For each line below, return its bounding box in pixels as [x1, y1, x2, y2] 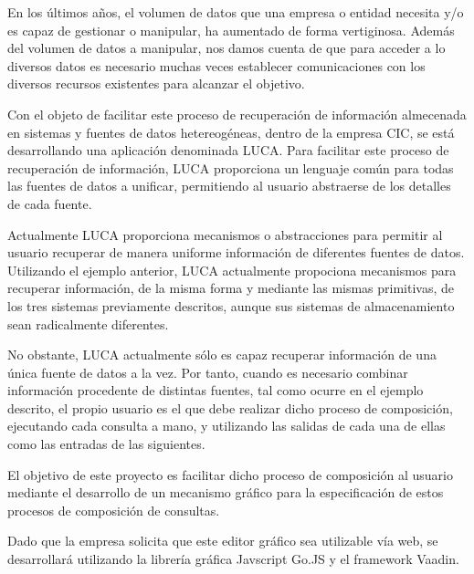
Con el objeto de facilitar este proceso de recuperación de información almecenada [7, 104, 467, 123]
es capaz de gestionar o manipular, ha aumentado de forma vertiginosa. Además [7, 20, 455, 39]
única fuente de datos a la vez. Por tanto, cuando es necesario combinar [7, 362, 408, 381]
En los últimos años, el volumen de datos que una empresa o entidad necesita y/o [7, 3, 464, 21]
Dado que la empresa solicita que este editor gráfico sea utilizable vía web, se [7, 531, 438, 550]
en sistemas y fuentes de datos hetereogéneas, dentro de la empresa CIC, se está [7, 122, 455, 141]
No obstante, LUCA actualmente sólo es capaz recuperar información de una [7, 345, 437, 364]
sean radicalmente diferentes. [7, 314, 169, 333]
